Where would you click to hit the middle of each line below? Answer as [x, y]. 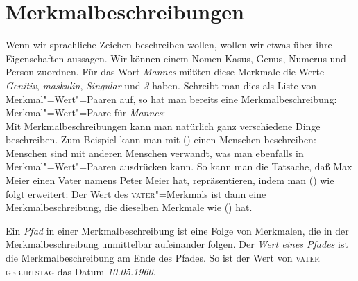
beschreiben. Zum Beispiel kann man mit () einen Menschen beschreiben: [161, 139]
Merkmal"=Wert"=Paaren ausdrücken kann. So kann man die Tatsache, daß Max [179, 166]
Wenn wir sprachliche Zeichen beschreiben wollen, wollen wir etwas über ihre [169, 45]
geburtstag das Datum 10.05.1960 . [81, 271]
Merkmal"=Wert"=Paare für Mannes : [86, 112]
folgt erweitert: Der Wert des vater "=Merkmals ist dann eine [136, 193]
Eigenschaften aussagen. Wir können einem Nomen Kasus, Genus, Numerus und [176, 58]
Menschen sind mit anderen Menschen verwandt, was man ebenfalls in [155, 153]
